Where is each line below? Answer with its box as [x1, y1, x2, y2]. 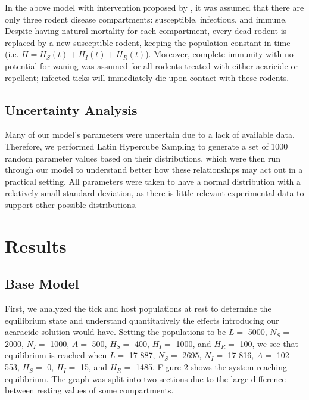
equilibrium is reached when [5, 349, 107, 361]
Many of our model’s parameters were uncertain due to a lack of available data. [5, 128, 295, 141]
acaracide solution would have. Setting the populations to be [5, 325, 226, 338]
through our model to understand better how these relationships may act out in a [5, 163, 303, 176]
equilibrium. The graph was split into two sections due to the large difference [5, 372, 286, 385]
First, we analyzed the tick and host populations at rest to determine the [5, 302, 271, 315]
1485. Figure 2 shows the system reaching [135, 361, 287, 373]
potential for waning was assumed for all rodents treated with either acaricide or [5, 59, 298, 72]
